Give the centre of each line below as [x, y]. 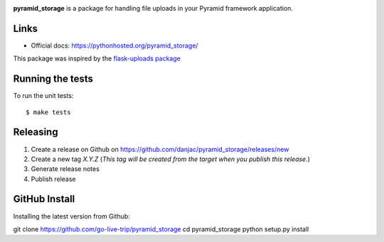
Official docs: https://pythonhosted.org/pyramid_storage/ [114, 45]
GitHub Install [44, 199]
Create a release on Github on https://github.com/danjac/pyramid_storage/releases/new [160, 149]
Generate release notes [65, 169]
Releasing [36, 132]
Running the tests [53, 79]
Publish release [53, 179]
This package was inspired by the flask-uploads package [97, 59]
